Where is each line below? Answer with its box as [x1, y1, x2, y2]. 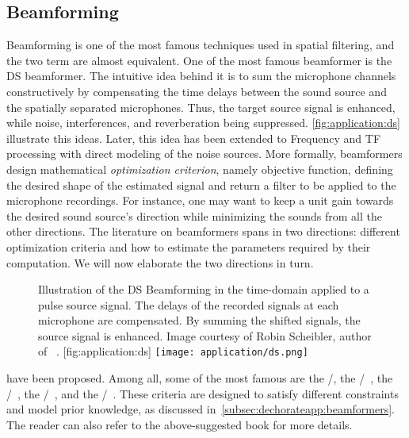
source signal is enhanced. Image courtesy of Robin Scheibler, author [38, 327, 372, 344]
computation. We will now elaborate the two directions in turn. [6, 254, 314, 271]
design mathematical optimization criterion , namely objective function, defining [6, 160, 393, 177]
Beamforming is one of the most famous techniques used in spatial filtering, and [6, 36, 395, 53]
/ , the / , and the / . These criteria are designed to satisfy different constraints [6, 385, 399, 401]
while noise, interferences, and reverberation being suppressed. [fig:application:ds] [6, 114, 400, 131]
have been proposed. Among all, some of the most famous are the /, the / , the [6, 370, 393, 386]
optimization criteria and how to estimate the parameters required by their [6, 238, 371, 255]
